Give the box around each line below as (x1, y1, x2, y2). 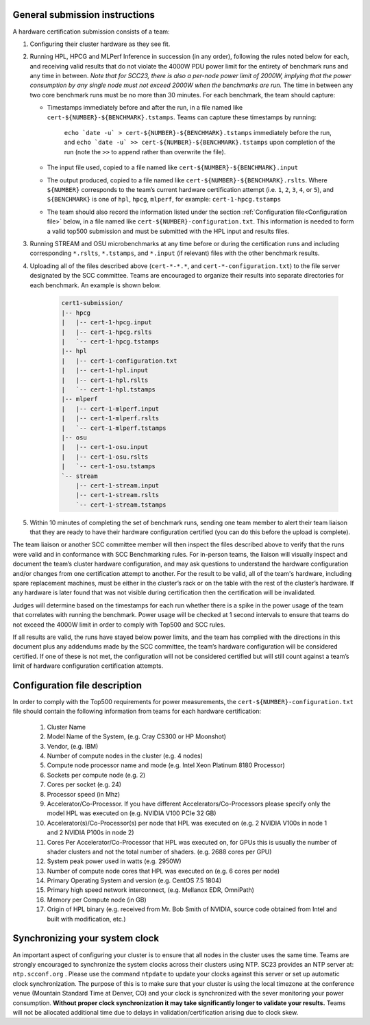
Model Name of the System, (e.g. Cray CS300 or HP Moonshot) (47, 732, 226, 740)
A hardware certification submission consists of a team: (12, 27, 171, 36)
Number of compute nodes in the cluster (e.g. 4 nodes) (47, 751, 203, 760)
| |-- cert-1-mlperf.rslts (61, 415, 160, 422)
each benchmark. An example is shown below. (29, 281, 161, 289)
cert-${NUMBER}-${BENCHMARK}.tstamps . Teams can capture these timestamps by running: (47, 113, 317, 121)
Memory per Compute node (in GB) (47, 895, 147, 904)
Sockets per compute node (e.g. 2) (47, 771, 146, 779)
